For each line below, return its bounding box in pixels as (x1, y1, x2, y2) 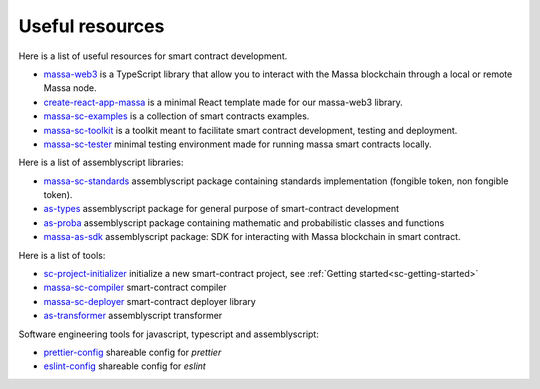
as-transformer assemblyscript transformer (43, 310, 223, 322)
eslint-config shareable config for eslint (43, 360, 207, 372)
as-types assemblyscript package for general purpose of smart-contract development (43, 203, 400, 215)
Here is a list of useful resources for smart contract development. (18, 50, 288, 62)
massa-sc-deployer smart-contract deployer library (43, 295, 257, 307)
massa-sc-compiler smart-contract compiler (43, 281, 227, 294)
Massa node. (43, 82, 97, 94)
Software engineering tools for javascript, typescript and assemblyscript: (18, 328, 319, 340)
